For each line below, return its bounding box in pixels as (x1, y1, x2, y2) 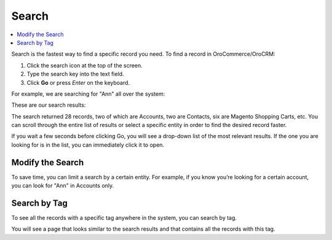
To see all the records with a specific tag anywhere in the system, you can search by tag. (11, 214, 237, 222)
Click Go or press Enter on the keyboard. (26, 79, 130, 86)
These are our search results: (11, 101, 86, 109)
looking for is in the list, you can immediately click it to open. (11, 141, 165, 149)
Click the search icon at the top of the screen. (26, 61, 143, 69)
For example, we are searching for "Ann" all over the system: (11, 90, 165, 98)
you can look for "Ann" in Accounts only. (11, 182, 114, 190)
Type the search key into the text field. (26, 71, 124, 78)
